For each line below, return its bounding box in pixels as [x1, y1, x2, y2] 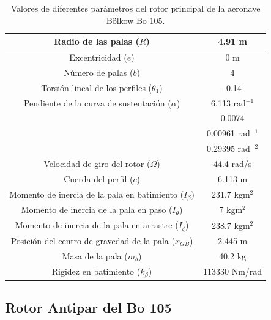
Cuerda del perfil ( [64, 172, 133, 185]
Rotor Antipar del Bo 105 [5, 297, 172, 316]
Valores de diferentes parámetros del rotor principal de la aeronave [10, 2, 261, 14]
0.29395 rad [207, 142, 250, 155]
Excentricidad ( [69, 51, 127, 64]
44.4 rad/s [213, 157, 252, 169]
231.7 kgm [211, 188, 250, 201]
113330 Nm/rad [203, 264, 262, 277]
